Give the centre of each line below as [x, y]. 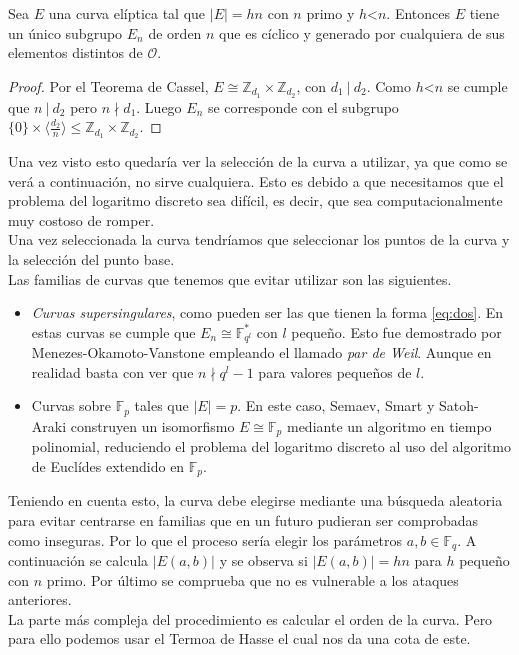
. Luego [159, 106]
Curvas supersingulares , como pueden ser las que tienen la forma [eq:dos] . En [267, 312]
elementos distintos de [75, 52]
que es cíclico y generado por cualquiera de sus [362, 32]
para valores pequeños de [335, 371]
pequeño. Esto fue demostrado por [396, 331]
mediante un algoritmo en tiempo [389, 425]
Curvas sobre [71, 405]
